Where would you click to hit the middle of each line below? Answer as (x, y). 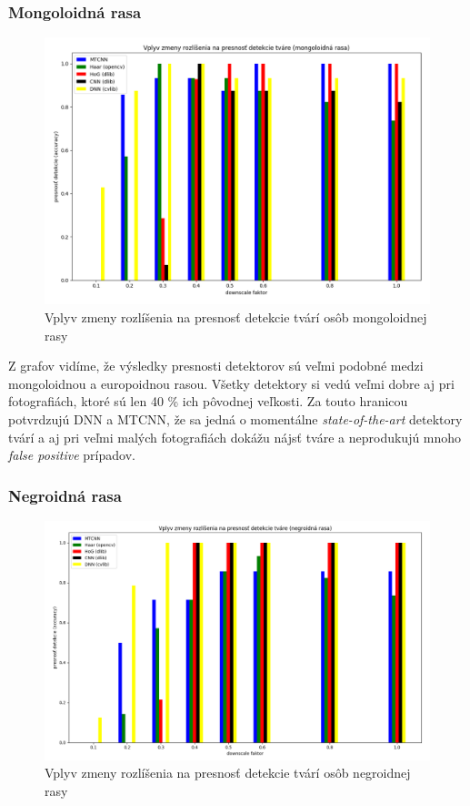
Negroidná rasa (65, 495)
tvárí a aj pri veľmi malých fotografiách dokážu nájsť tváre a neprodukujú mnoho (235, 437)
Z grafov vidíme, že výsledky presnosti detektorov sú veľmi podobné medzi (216, 366)
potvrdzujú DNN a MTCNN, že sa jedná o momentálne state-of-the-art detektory (235, 418)
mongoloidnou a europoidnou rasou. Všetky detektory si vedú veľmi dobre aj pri (231, 383)
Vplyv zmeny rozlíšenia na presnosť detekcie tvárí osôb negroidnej (228, 773)
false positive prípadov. (72, 455)
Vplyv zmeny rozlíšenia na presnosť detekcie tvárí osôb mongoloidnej (236, 316)
